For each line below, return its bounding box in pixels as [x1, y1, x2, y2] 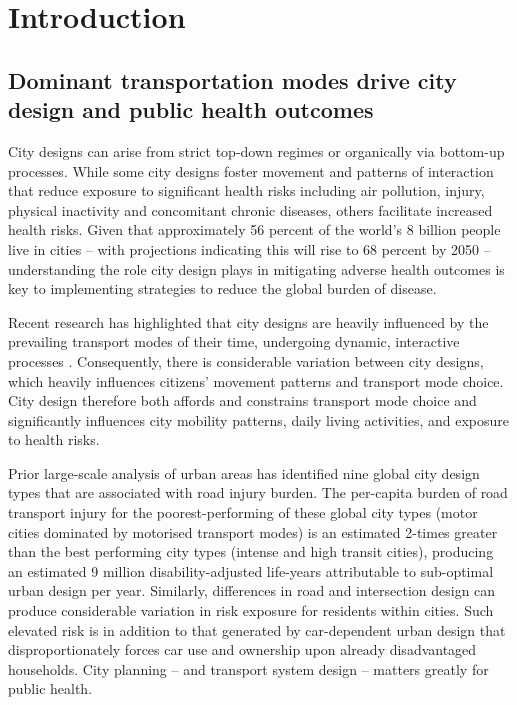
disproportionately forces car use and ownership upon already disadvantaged [8, 639, 477, 660]
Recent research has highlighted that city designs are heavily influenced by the [8, 311, 489, 332]
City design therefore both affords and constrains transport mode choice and [8, 390, 477, 411]
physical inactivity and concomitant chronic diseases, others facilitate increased [8, 199, 493, 220]
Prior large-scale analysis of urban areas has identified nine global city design [8, 462, 480, 483]
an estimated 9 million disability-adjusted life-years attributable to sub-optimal [8, 560, 494, 581]
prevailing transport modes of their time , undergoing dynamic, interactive [8, 331, 460, 352]
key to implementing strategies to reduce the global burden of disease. [8, 278, 437, 299]
